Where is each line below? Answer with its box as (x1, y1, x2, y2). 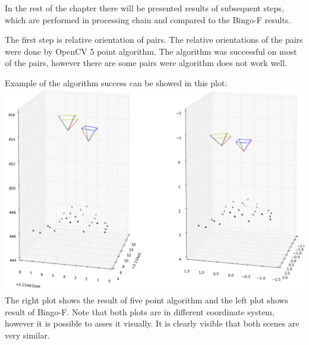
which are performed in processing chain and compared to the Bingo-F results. (5, 13, 291, 26)
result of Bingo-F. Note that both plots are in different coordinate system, (5, 305, 275, 318)
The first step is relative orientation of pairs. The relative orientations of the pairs (5, 33, 303, 46)
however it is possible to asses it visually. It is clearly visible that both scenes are (5, 317, 299, 330)
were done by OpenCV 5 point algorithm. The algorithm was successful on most (5, 45, 297, 57)
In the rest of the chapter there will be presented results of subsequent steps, (5, 2, 284, 14)
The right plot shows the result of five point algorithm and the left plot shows (5, 294, 288, 306)
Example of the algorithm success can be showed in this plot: (5, 76, 228, 89)
